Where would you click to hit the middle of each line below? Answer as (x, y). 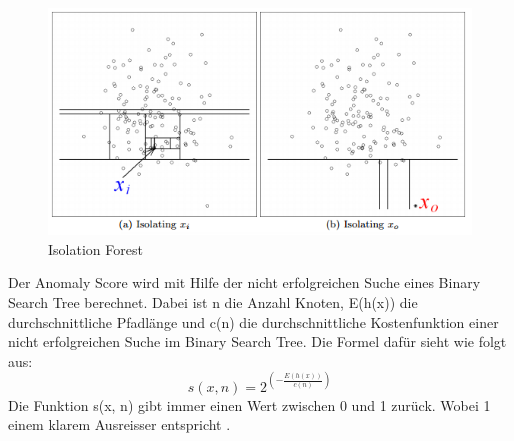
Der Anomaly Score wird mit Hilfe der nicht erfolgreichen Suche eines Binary (244, 282)
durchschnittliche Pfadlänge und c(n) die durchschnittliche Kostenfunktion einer (253, 321)
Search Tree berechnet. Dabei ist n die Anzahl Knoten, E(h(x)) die (213, 301)
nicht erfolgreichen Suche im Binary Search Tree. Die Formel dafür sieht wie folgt (257, 341)
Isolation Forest (95, 248)
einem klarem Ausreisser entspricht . (119, 424)
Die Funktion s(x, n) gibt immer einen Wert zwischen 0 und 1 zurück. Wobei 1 (249, 404)
